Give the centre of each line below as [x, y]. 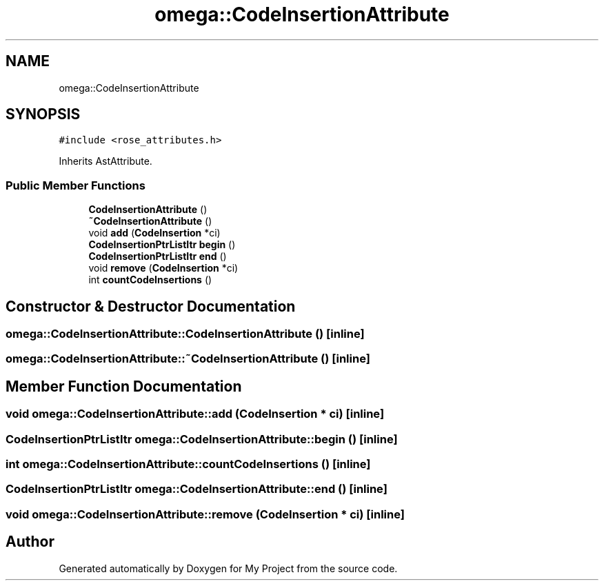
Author [30, 542]
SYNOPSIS [43, 114]
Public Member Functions [75, 185]
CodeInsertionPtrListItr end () [158, 256]
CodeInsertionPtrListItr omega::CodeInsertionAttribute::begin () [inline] [202, 439]
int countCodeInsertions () [150, 280]
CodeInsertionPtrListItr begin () [162, 245]
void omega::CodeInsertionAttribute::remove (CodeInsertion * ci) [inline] [205, 514]
